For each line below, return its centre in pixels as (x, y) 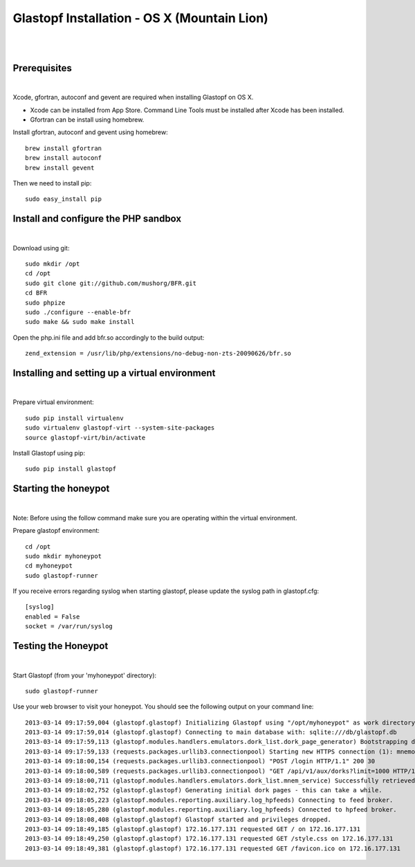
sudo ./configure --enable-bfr (78, 312)
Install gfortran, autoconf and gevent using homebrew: (91, 132)
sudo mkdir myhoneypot (64, 556)
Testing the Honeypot (61, 646)
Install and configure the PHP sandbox (97, 219)
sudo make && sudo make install (80, 322)
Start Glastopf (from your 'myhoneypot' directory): (85, 675)
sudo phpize (45, 302)
